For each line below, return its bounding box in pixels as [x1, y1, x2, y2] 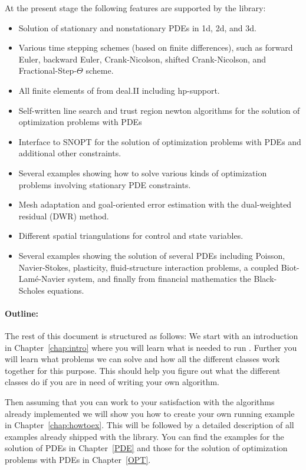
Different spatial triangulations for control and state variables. [18, 229, 244, 242]
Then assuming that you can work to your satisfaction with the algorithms [5, 396, 275, 408]
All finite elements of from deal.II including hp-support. [18, 84, 220, 96]
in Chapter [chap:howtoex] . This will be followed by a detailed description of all [5, 419, 294, 431]
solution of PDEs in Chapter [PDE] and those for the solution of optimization [5, 442, 288, 454]
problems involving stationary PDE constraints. [18, 178, 191, 190]
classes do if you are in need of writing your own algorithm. [5, 376, 219, 388]
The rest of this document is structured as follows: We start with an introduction [5, 330, 298, 342]
